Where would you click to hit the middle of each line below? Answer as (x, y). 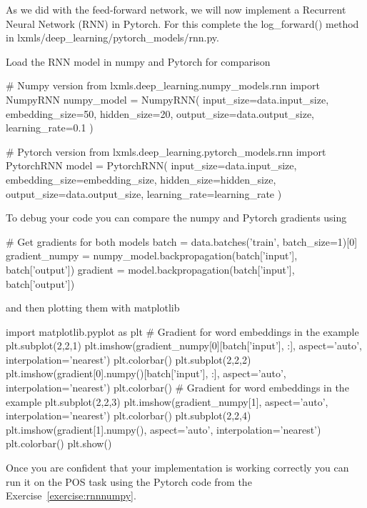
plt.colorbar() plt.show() (59, 443)
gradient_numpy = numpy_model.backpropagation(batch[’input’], (152, 255)
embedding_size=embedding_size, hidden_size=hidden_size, (141, 179)
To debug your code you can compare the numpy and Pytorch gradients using (176, 218)
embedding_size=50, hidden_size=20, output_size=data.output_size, (160, 113)
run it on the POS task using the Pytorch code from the (129, 481)
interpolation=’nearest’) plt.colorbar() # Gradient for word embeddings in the (177, 388)
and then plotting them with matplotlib (93, 308)
